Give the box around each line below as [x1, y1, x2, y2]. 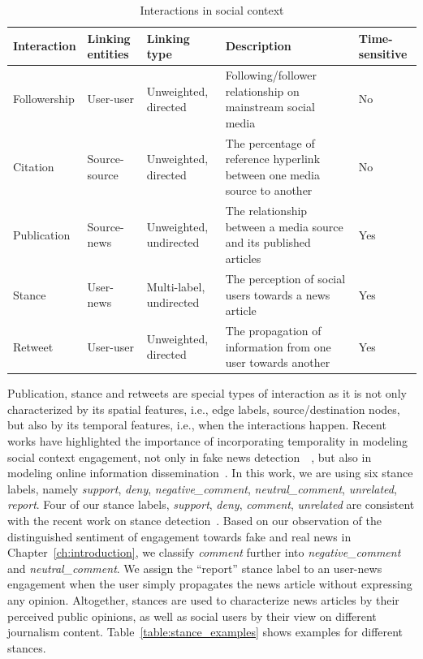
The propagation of [225, 321, 322, 338]
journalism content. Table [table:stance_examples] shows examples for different [7, 623, 404, 640]
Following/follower [225, 67, 317, 84]
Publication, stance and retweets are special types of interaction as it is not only [7, 385, 407, 402]
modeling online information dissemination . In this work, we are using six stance [7, 464, 413, 481]
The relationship [225, 202, 308, 219]
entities [87, 45, 129, 62]
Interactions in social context [140, 2, 284, 18]
